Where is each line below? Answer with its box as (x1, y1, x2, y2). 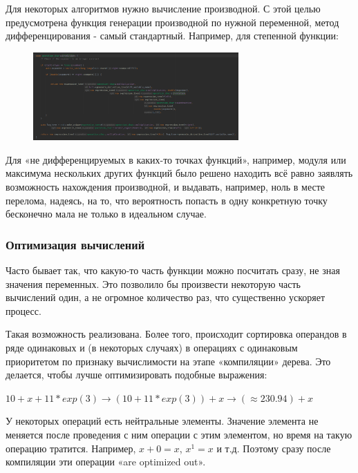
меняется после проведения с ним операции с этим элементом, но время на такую (6, 427, 352, 442)
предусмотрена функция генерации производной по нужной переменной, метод (6, 15, 339, 29)
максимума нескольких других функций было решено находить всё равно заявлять (6, 166, 353, 180)
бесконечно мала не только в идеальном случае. (6, 206, 207, 221)
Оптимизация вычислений (6, 235, 145, 253)
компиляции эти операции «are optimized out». (6, 454, 206, 469)
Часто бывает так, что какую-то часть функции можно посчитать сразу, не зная (6, 263, 340, 278)
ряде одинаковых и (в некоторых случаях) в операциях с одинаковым (6, 340, 298, 355)
